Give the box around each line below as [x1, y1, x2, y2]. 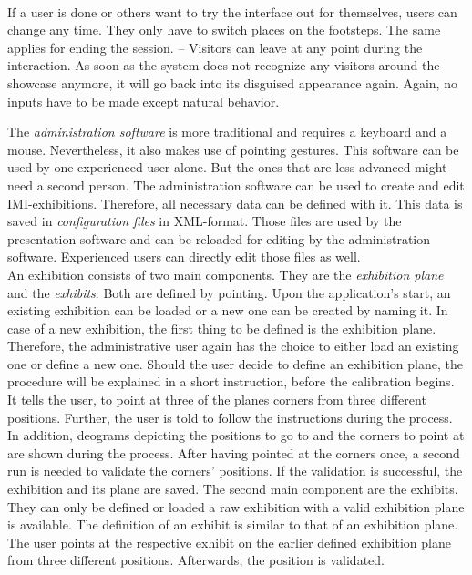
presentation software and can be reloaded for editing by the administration [7, 229, 431, 248]
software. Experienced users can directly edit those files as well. [7, 247, 361, 266]
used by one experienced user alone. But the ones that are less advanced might [7, 158, 447, 177]
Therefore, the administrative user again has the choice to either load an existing [7, 336, 459, 355]
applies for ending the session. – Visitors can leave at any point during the [7, 37, 423, 56]
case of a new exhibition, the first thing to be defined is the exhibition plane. [7, 318, 436, 337]
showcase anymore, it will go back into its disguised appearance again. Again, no [7, 73, 457, 92]
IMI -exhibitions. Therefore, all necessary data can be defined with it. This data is [7, 193, 463, 212]
